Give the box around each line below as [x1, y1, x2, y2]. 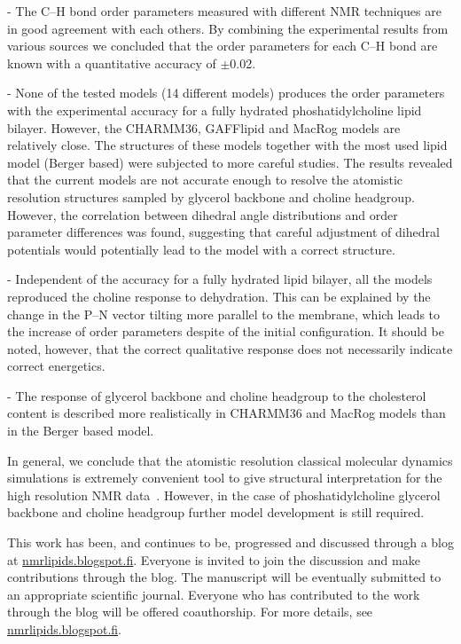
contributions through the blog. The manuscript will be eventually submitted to [7, 568, 441, 586]
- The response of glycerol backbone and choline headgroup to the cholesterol [7, 386, 426, 404]
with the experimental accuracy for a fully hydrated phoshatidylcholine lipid [7, 100, 422, 119]
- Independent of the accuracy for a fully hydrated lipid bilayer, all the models [7, 270, 433, 288]
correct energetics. [7, 357, 105, 375]
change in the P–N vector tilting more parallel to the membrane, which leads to [7, 304, 441, 323]
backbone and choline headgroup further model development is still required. [7, 503, 425, 522]
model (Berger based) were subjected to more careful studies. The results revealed [7, 153, 453, 171]
